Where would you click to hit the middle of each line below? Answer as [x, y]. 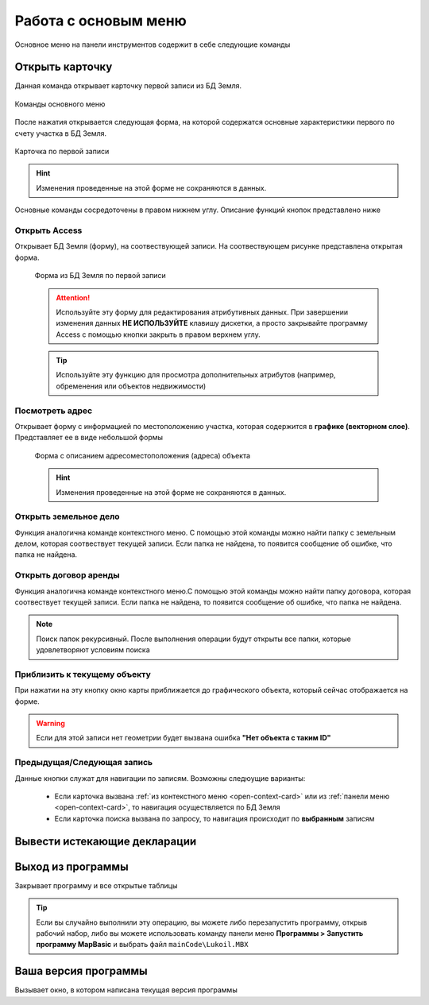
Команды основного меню [60, 104]
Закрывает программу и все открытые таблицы [96, 885]
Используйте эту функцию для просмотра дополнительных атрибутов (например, [196, 375]
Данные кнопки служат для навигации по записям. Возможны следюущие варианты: [160, 778]
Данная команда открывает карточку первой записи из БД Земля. [128, 86]
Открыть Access [48, 230]
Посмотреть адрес [54, 411]
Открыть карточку [64, 67]
